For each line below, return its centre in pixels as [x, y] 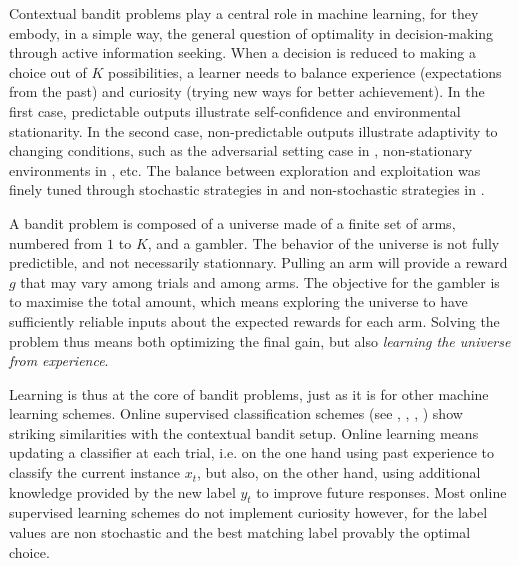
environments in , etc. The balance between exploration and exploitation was [245, 169]
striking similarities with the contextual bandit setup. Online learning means [244, 432]
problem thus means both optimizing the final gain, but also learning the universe [260, 340]
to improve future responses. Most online [381, 491]
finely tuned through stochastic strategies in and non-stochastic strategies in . [247, 189]
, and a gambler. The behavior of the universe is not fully [323, 242]
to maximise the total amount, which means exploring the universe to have [238, 301]
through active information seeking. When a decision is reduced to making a [243, 52]
